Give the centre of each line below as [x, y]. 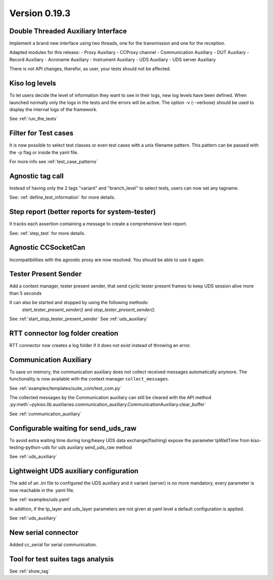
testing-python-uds [30, 448]
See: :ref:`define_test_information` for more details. [62, 198]
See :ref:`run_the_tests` [34, 119]
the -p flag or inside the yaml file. [44, 152]
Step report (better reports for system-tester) [83, 212]
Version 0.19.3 [40, 13]
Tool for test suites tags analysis [61, 559]
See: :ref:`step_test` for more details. [47, 233]
